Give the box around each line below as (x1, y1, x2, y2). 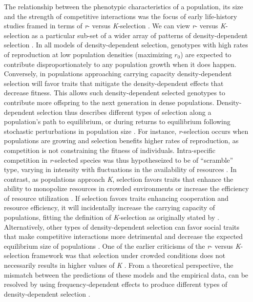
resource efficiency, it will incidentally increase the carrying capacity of (4, 202, 215, 213)
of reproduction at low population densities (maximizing (4, 49, 172, 59)
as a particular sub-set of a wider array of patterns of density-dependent (31, 30, 248, 40)
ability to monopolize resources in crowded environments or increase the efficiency (4, 183, 249, 194)
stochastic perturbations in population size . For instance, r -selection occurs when (4, 126, 249, 136)
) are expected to (180, 49, 232, 59)
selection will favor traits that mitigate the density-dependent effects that (4, 78, 224, 88)
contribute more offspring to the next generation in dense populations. (4, 97, 214, 107)
